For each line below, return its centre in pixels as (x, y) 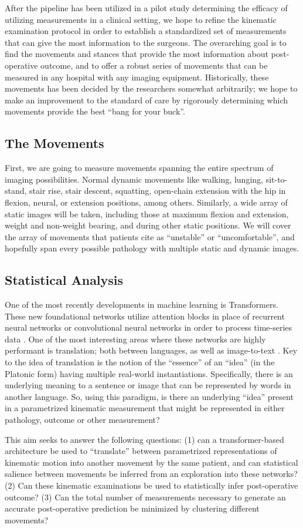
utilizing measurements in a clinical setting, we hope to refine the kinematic (141, 19)
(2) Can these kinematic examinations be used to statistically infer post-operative (151, 485)
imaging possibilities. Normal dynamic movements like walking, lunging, (134, 179)
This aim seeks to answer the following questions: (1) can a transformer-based (144, 439)
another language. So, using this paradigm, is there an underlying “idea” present (149, 396)
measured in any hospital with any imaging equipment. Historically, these (137, 77)
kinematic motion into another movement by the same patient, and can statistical (151, 462)
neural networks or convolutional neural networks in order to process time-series (149, 327)
